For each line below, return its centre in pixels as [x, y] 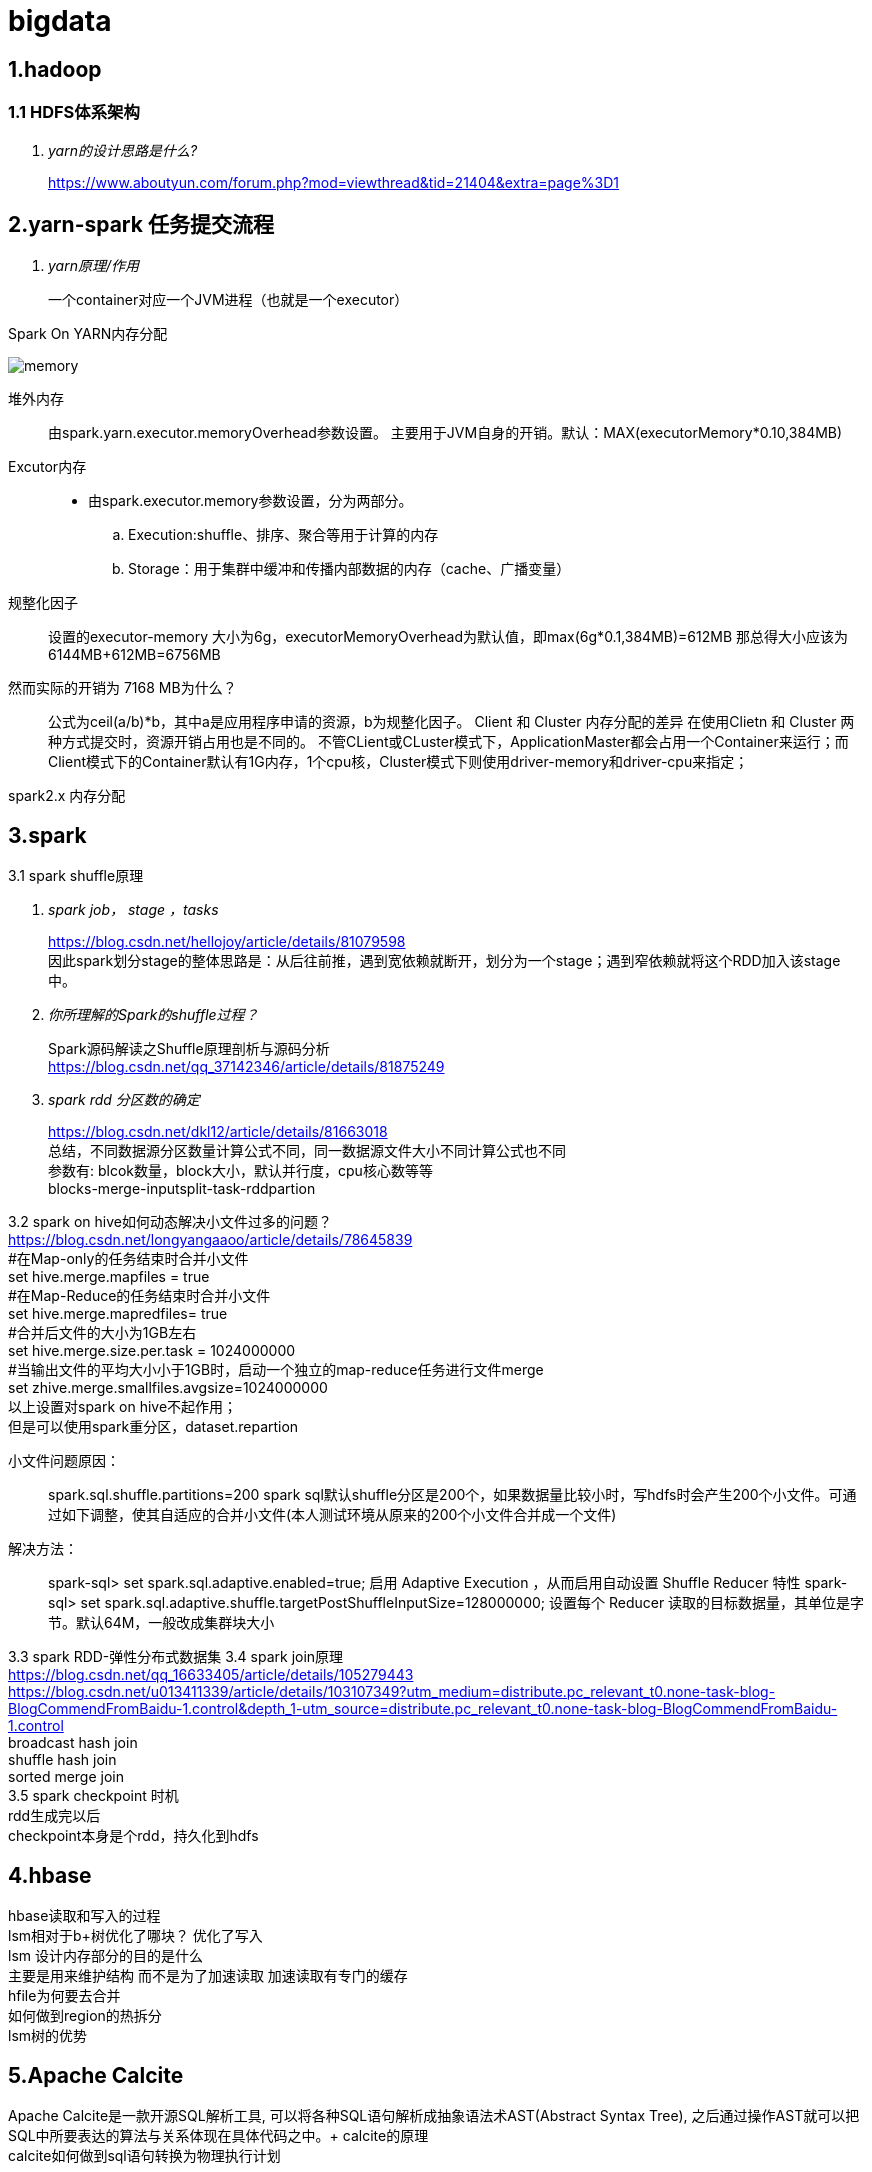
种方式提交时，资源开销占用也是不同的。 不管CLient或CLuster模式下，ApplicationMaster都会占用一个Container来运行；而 [448, 742]
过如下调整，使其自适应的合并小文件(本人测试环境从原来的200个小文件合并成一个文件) [332, 1515]
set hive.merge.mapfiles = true [109, 1277]
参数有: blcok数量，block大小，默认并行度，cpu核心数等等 [240, 1171]
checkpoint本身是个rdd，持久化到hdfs [133, 1836]
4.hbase [50, 1875]
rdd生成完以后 [54, 1816]
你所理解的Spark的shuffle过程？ [153, 1015]
